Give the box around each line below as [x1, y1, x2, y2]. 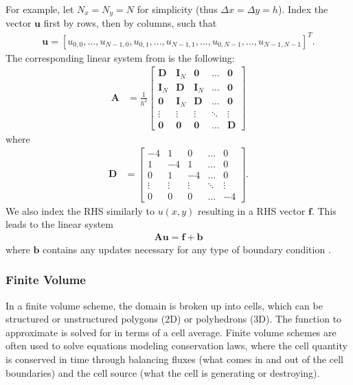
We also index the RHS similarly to [5, 203, 155, 218]
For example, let [5, 2, 74, 16]
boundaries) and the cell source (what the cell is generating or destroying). [5, 365, 320, 380]
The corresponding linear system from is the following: [5, 50, 235, 65]
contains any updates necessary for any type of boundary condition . [43, 242, 331, 256]
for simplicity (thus [137, 2, 218, 16]
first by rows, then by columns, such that [43, 16, 217, 30]
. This [311, 203, 337, 218]
